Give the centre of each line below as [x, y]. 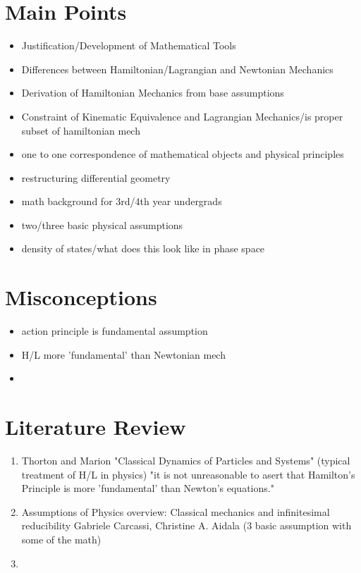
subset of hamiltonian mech [81, 130]
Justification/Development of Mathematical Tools [129, 45]
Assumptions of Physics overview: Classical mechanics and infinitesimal [176, 511]
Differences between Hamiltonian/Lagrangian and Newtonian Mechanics [177, 69]
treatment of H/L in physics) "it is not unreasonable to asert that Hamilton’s [188, 474]
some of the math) [61, 540]
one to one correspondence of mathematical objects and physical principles [183, 154]
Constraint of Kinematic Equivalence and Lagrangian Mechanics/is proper [182, 116]
